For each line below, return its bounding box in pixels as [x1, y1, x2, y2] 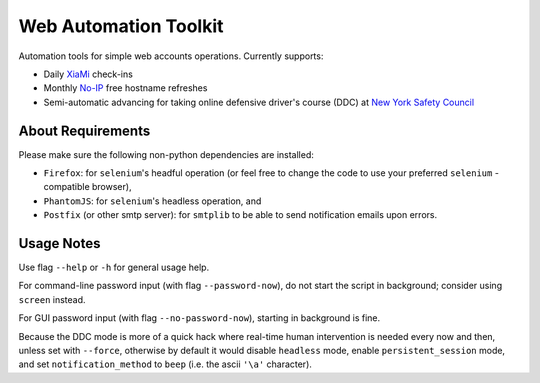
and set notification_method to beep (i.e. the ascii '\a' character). [18, 358, 312, 370]
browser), [91, 181, 132, 193]
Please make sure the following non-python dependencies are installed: [18, 148, 315, 160]
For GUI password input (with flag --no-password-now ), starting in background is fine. [18, 312, 381, 324]
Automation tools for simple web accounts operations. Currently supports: [18, 50, 324, 62]
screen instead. [18, 293, 86, 305]
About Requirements [18, 122, 151, 139]
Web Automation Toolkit [18, 15, 224, 37]
